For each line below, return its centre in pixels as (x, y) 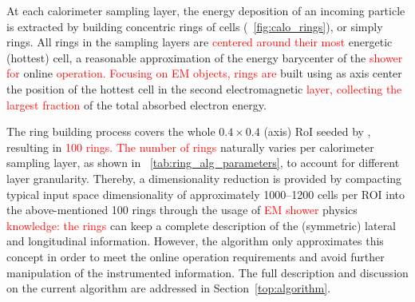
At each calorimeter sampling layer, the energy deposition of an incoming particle (206, 10)
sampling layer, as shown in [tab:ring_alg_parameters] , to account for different (203, 163)
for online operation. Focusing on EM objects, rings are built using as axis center (204, 73)
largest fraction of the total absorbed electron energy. (136, 104)
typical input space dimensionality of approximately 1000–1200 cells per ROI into (206, 194)
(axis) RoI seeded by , (317, 131)
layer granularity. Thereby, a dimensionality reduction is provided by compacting (204, 178)
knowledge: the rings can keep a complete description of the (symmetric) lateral (202, 225)
